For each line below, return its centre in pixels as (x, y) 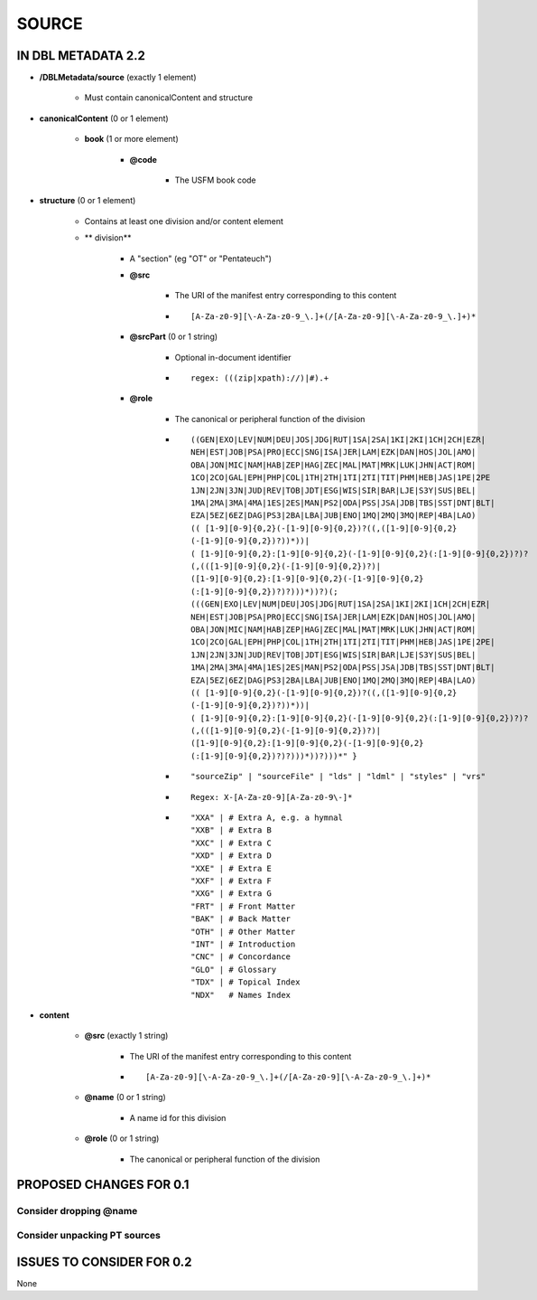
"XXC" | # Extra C (231, 843)
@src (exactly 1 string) (126, 1036)
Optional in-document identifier (233, 357)
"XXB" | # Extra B (231, 830)
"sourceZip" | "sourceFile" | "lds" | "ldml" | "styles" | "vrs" (338, 777)
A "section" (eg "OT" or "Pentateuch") (201, 259)
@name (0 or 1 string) (125, 1097)
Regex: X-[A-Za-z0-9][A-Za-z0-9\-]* (272, 797)
